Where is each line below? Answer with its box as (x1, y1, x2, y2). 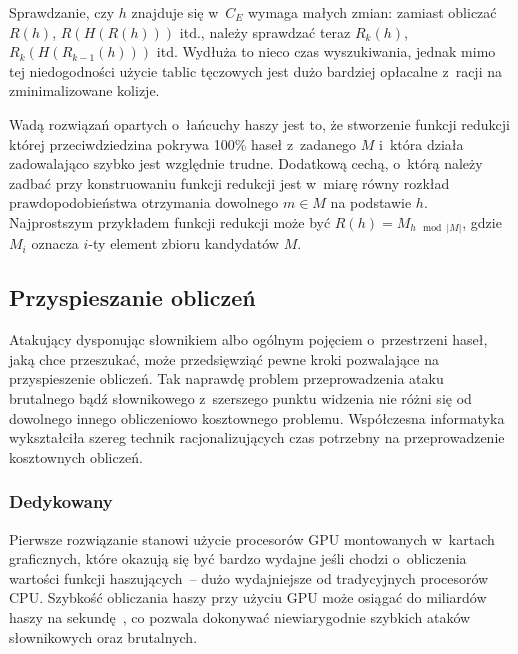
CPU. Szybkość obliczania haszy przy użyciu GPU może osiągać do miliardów (9, 587, 487, 608)
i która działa (379, 133, 464, 154)
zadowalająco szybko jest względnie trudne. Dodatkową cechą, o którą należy (9, 153, 483, 174)
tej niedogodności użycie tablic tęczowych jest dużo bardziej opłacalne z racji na (9, 60, 502, 81)
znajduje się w (131, 2, 219, 22)
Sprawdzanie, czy (9, 2, 115, 22)
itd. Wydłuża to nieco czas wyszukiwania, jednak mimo (156, 41, 496, 62)
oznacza (31, 233, 79, 254)
